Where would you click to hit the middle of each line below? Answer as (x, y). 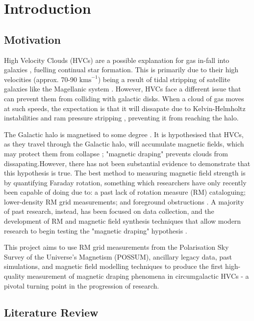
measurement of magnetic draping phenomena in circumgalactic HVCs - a (138, 276)
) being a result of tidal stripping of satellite (164, 79)
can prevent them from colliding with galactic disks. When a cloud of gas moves (124, 98)
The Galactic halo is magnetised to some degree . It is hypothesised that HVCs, (124, 134)
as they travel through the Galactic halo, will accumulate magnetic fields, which (124, 144)
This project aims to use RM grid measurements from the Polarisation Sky (116, 247)
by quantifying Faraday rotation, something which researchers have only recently (125, 182)
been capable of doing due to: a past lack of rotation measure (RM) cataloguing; (125, 192)
